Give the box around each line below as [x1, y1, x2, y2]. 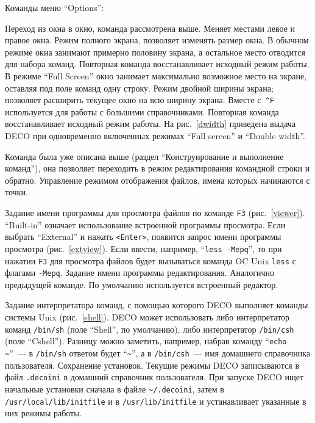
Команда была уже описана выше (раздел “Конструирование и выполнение [5, 150, 284, 162]
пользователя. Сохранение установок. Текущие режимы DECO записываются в [5, 358, 300, 371]
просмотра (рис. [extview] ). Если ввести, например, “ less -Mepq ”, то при [5, 242, 282, 255]
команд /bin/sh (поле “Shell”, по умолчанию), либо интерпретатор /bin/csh [5, 322, 294, 335]
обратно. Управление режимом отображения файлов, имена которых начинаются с [5, 173, 310, 186]
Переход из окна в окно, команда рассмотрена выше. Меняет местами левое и [5, 21, 296, 34]
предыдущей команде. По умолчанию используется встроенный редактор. [5, 278, 278, 291]
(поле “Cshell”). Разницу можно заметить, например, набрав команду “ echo [5, 334, 287, 347]
